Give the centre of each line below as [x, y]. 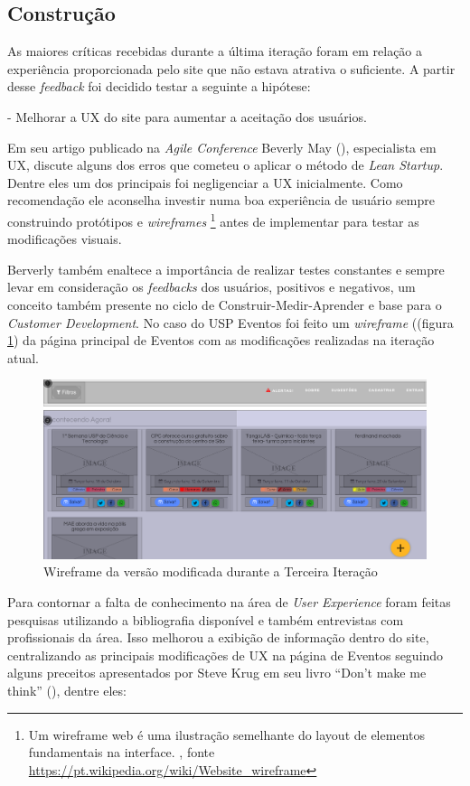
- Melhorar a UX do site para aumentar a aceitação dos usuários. [187, 116]
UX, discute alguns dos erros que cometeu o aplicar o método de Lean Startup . [226, 165]
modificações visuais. [65, 239]
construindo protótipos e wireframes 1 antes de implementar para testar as [213, 220]
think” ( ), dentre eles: [67, 691]
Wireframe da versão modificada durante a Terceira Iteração [211, 571]
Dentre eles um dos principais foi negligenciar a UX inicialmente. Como [205, 182]
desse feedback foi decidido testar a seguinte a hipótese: [159, 86]
